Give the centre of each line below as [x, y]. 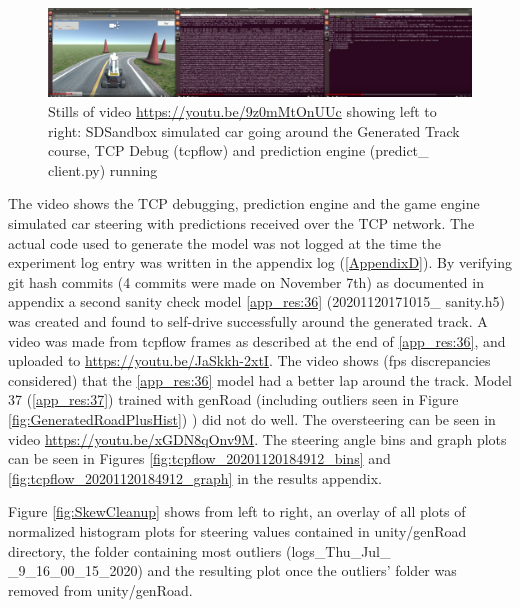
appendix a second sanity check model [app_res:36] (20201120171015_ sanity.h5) [256, 301]
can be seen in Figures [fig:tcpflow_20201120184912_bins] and [199, 458]
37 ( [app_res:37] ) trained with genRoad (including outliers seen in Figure [233, 399]
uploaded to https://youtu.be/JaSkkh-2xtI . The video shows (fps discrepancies [249, 360]
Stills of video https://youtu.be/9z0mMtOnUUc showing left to [242, 111]
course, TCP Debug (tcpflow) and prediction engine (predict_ [238, 150]
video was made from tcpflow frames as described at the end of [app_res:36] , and [257, 340]
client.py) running [103, 169]
